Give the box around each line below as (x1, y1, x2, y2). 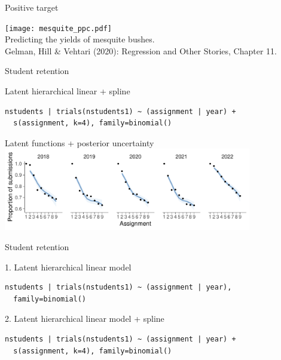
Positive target (5, 1, 59, 13)
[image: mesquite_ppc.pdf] (5, 24, 112, 33)
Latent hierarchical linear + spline (5, 85, 130, 97)
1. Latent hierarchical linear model (5, 260, 132, 273)
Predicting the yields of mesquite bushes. (5, 33, 155, 45)
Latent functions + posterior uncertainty (5, 136, 154, 149)
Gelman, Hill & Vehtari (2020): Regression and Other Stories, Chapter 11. (5, 44, 277, 57)
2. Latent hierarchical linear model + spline (5, 312, 164, 325)
